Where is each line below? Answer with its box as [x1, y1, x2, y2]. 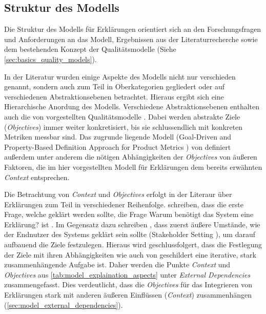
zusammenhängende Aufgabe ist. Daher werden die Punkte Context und [4, 259, 231, 270]
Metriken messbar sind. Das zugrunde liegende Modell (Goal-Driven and [4, 131, 232, 142]
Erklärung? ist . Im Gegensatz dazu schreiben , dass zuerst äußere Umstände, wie [4, 219, 260, 229]
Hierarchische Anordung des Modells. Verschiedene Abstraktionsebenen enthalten [4, 101, 260, 112]
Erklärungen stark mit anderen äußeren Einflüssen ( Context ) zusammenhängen [4, 289, 252, 300]
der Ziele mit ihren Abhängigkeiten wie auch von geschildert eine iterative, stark [4, 249, 256, 260]
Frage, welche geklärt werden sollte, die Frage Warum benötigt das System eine [4, 209, 254, 220]
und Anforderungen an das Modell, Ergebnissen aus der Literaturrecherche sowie [4, 33, 258, 44]
